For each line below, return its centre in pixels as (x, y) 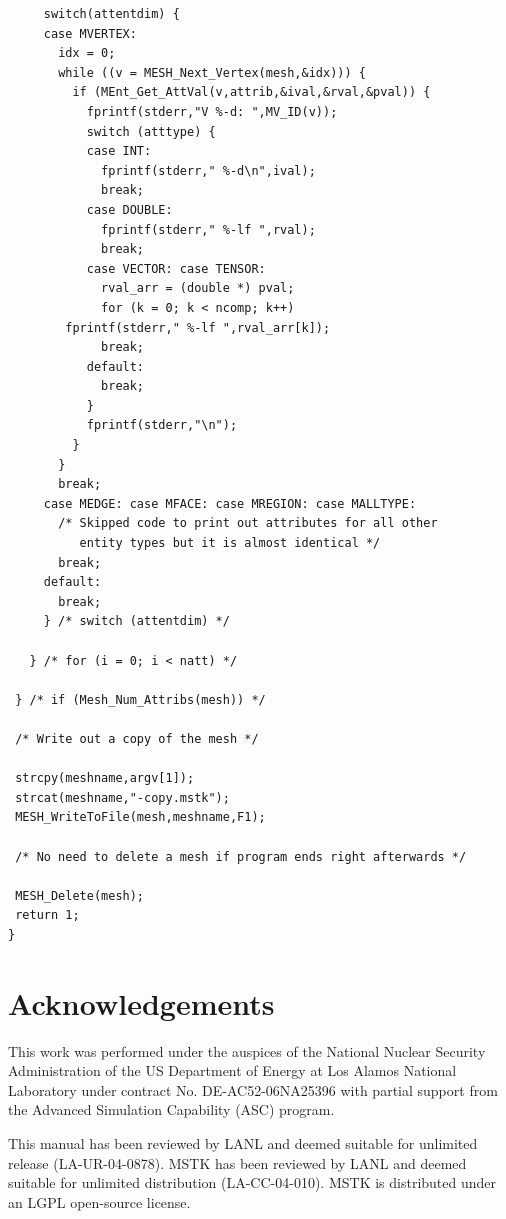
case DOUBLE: (129, 209)
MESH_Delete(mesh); (80, 895)
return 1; (47, 915)
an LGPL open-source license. (99, 1201)
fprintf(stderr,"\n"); (162, 425)
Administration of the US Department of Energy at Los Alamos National (232, 1070)
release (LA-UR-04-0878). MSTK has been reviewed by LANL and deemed (237, 1162)
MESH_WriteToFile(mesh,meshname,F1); (140, 817)
